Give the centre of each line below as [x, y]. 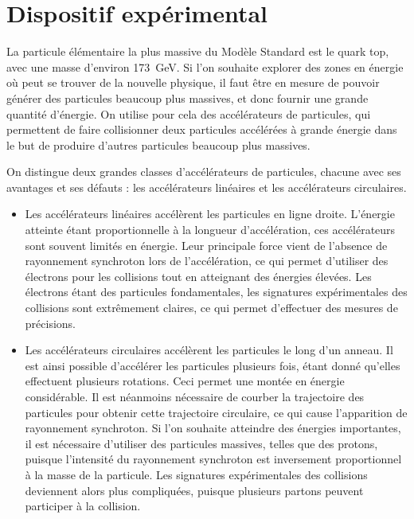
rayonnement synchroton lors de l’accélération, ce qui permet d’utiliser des [207, 261]
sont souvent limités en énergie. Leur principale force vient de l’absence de [206, 245]
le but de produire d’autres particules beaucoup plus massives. [158, 144]
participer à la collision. [83, 506]
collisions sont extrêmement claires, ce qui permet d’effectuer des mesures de [211, 308]
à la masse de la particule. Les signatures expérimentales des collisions [196, 474]
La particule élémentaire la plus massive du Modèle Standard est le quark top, [198, 51]
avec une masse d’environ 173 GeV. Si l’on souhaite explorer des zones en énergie [205, 66]
